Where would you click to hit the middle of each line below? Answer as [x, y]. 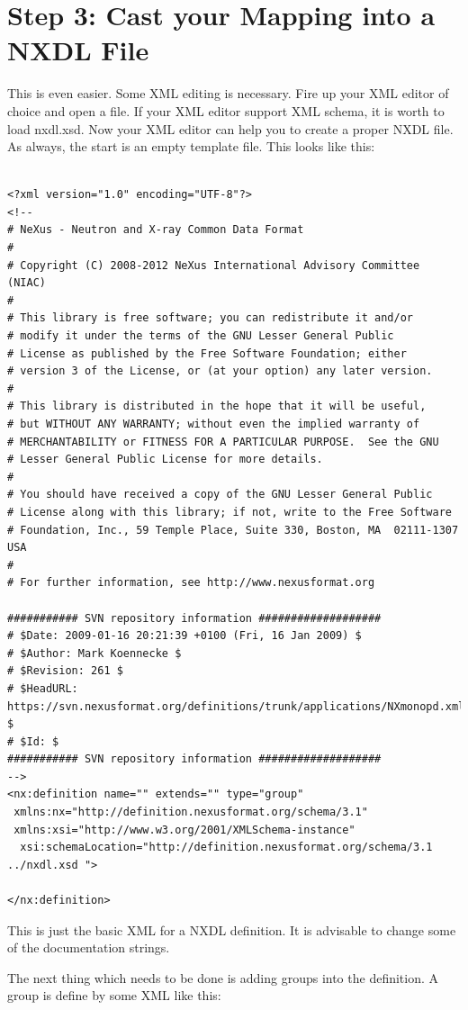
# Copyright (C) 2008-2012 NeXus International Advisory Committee [214, 265]
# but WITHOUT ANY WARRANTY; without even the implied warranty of [214, 424]
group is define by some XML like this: [114, 995]
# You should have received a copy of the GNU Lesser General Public [220, 495]
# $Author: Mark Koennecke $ [94, 653]
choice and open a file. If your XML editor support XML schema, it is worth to [226, 110]
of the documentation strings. [89, 947]
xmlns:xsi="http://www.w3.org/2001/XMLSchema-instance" [184, 830]
